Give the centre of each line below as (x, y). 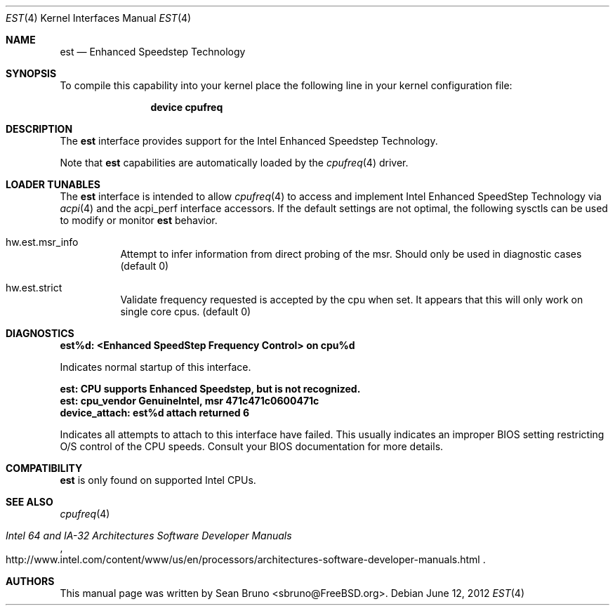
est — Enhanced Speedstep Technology (153, 52)
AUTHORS (30, 581)
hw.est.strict (34, 288)
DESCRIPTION (39, 129)
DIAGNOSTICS (40, 333)
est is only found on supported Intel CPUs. (158, 480)
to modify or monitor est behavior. (139, 220)
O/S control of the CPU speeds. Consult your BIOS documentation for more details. (252, 446)
